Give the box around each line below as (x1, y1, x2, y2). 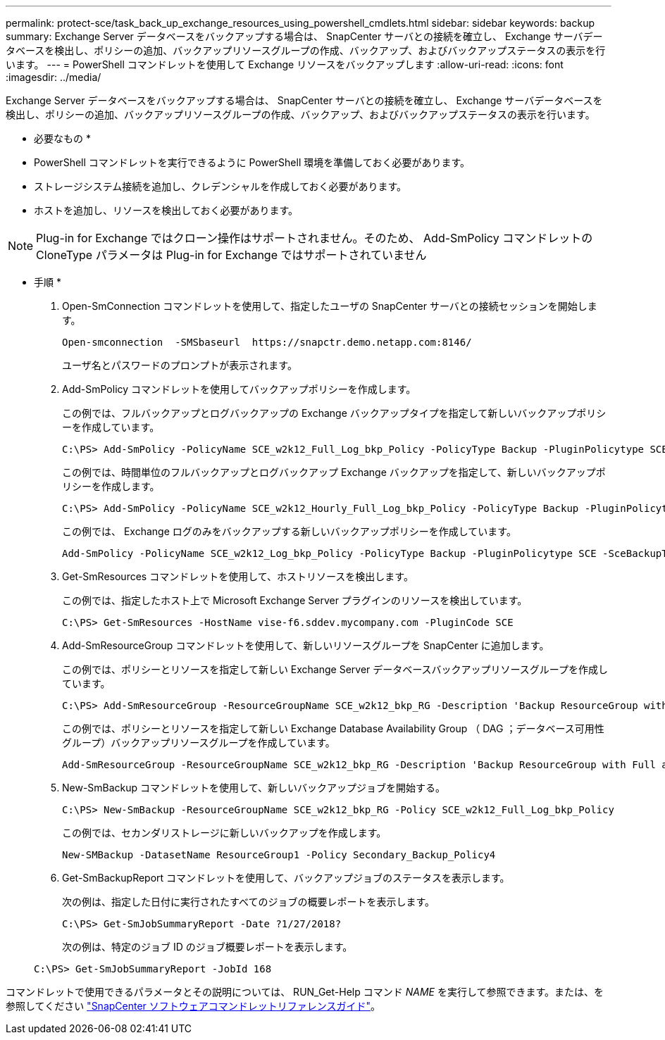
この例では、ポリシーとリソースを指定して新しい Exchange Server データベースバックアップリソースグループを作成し (62, 663, 609, 675)
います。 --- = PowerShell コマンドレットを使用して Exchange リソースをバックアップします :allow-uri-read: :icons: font (6, 58, 564, 70)
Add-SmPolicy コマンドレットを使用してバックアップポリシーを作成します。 (62, 383, 416, 395)
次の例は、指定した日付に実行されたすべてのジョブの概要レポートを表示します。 (62, 896, 435, 908)
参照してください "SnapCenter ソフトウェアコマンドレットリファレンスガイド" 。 (6, 1000, 381, 1012)
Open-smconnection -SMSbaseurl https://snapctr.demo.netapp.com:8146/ (62, 337, 472, 348)
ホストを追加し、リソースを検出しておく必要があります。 (34, 204, 299, 216)
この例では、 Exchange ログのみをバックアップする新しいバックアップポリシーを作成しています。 (62, 525, 516, 537)
